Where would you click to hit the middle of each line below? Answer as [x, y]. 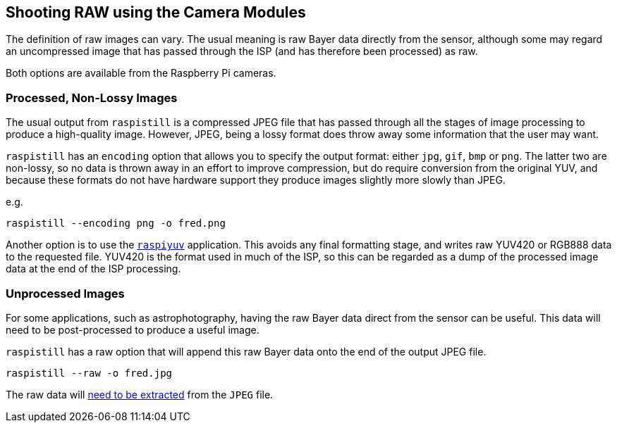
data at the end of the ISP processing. [93, 269]
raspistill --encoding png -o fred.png [116, 224]
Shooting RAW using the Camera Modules [156, 12]
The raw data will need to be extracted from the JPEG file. [140, 394]
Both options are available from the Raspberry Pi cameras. [141, 73]
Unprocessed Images [65, 293]
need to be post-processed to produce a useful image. [133, 329]
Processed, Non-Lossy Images [92, 97]
